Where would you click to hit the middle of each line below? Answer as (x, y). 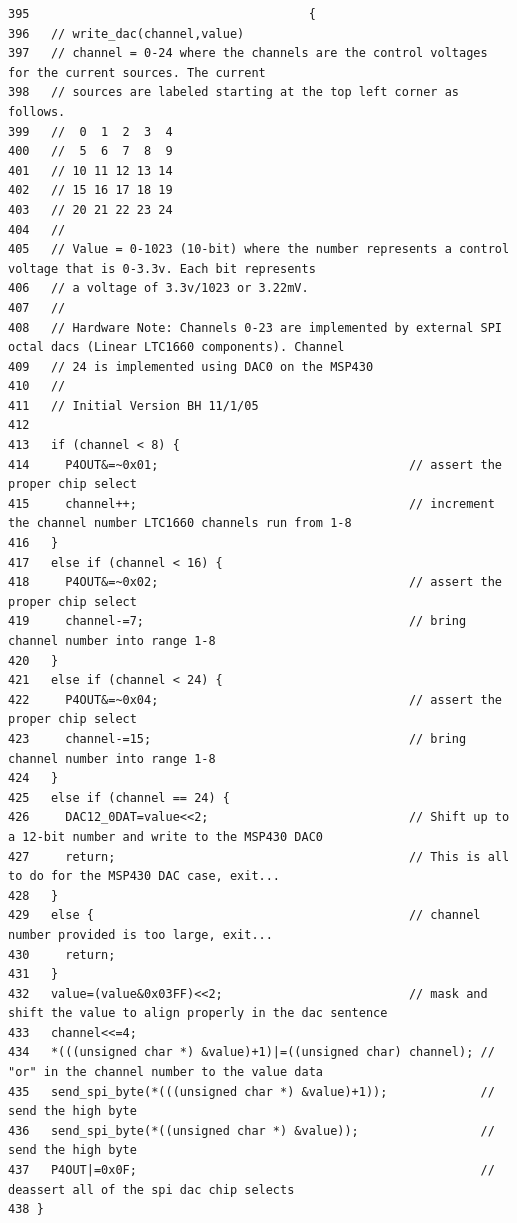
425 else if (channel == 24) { (119, 797)
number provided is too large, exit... (140, 934)
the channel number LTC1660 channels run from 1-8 (180, 523)
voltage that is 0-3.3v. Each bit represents (162, 268)
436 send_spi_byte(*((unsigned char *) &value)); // (251, 1130)
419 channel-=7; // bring (237, 621)
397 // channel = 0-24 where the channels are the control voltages (248, 53)
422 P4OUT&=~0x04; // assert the (255, 699)
